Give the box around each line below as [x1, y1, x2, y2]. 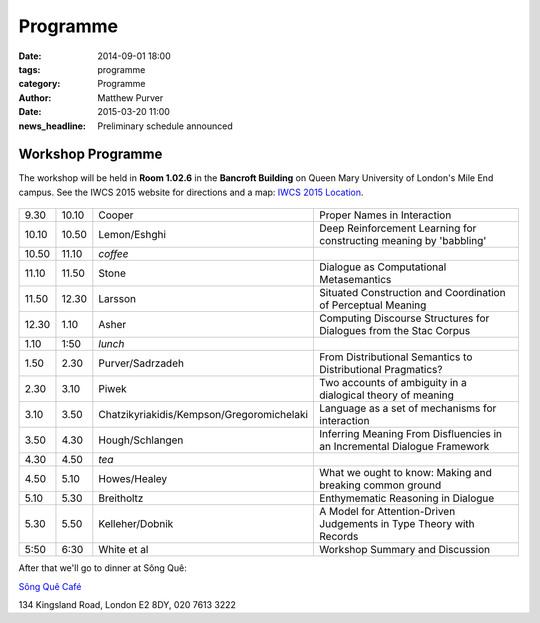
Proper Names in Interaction [319, 208, 452, 222]
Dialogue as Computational [319, 260, 447, 274]
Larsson [98, 292, 137, 306]
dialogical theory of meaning [319, 388, 454, 402]
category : [18, 78, 61, 90]
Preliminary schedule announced [97, 120, 234, 132]
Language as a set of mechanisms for [319, 401, 497, 415]
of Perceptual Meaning [319, 298, 427, 312]
